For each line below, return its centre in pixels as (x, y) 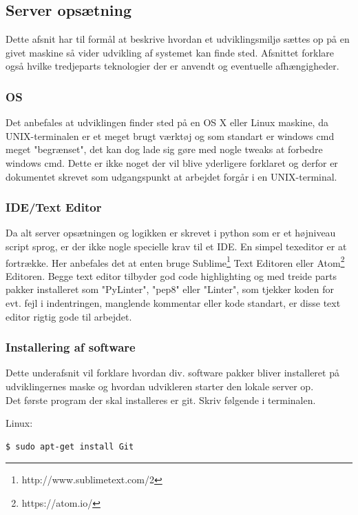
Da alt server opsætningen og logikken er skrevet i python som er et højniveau (171, 233)
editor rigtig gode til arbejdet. (69, 316)
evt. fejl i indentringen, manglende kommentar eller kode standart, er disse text (173, 303)
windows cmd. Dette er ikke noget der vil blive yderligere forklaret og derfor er (172, 162)
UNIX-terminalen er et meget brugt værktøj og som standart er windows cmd (170, 135)
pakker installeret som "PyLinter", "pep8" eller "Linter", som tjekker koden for (170, 289)
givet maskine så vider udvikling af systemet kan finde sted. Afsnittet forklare (170, 52)
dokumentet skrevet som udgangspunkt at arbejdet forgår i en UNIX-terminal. (171, 176)
